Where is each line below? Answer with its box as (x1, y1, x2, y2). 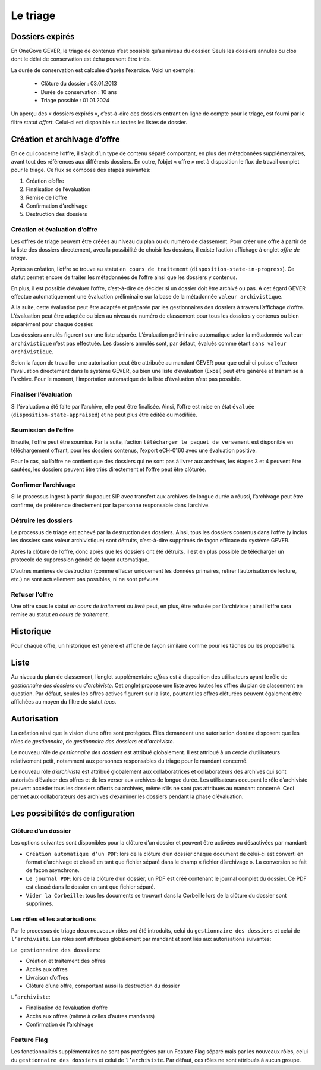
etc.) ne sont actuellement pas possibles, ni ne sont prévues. (11, 575, 160, 582)
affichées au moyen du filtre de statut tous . (11, 698, 117, 705)
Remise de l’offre (26, 194, 68, 201)
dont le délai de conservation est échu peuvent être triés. (11, 55, 152, 62)
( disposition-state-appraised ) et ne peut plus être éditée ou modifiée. (11, 411, 197, 418)
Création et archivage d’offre (11, 134, 120, 144)
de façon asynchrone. (26, 867, 80, 874)
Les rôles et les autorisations (11, 915, 96, 923)
